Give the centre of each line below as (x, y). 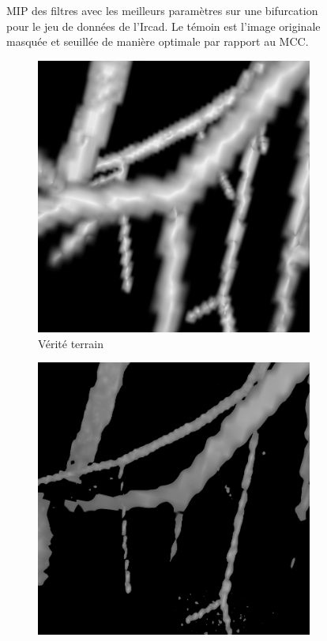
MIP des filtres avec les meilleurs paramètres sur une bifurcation (162, 10)
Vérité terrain (71, 343)
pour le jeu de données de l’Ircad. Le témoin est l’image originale (163, 26)
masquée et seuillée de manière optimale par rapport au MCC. (158, 41)
